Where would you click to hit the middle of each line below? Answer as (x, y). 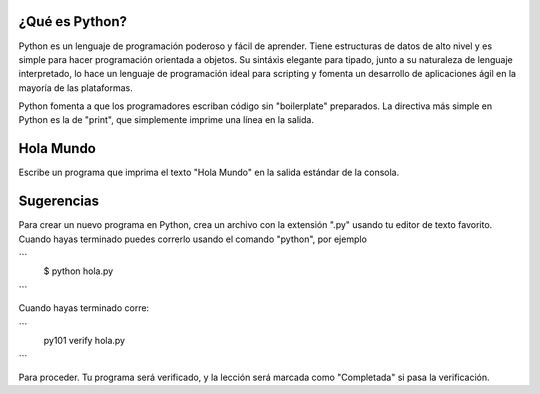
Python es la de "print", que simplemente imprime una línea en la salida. (166, 120)
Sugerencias (59, 201)
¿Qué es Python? (72, 21)
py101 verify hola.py (84, 341)
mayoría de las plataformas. (76, 87)
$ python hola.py (78, 271)
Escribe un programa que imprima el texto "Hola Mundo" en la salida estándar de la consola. (209, 172)
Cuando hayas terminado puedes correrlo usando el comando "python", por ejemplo (192, 239)
